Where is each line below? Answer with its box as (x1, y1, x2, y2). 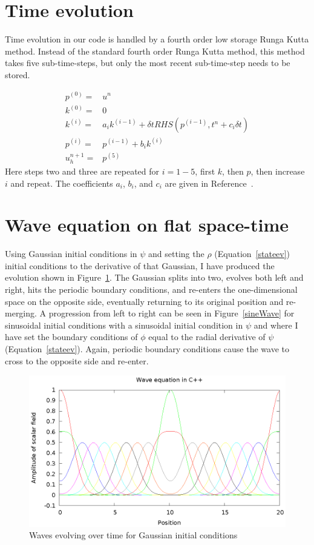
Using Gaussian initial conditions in (5, 247, 137, 260)
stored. (5, 68, 30, 81)
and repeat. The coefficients (10, 176, 113, 189)
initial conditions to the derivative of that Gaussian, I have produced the (5, 259, 275, 272)
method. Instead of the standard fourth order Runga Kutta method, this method (5, 44, 305, 57)
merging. (5, 307, 37, 319)
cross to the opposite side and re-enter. (5, 354, 149, 367)
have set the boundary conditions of (5, 330, 138, 343)
